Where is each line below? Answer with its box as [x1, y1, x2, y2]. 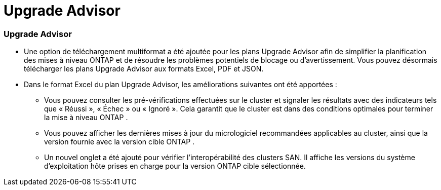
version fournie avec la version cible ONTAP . [44, 137, 195, 146]
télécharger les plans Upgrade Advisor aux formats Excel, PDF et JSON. [24, 64, 264, 73]
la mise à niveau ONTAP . [44, 113, 128, 122]
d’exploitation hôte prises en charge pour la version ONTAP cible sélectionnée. [44, 162, 306, 171]
